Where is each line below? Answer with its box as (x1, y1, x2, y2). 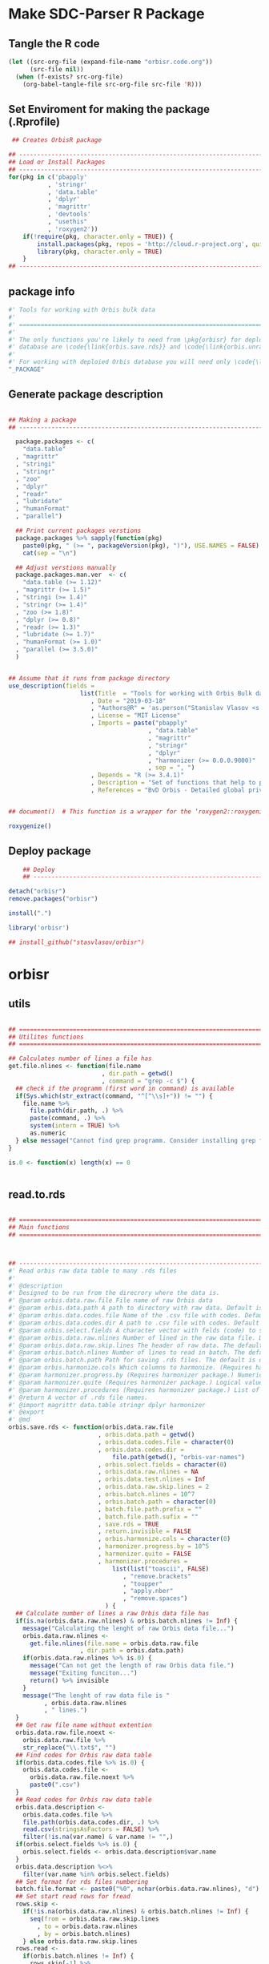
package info (8, 284, 75, 298)
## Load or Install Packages (8, 158, 106, 167)
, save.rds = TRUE (97, 1520, 159, 1528)
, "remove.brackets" (122, 1572, 192, 1580)
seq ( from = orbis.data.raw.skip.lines (29, 1914, 159, 1923)
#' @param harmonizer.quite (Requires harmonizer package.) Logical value (8, 1378, 263, 1386)
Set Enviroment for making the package (8, 102, 211, 116)
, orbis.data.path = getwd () (97, 1431, 195, 1439)
